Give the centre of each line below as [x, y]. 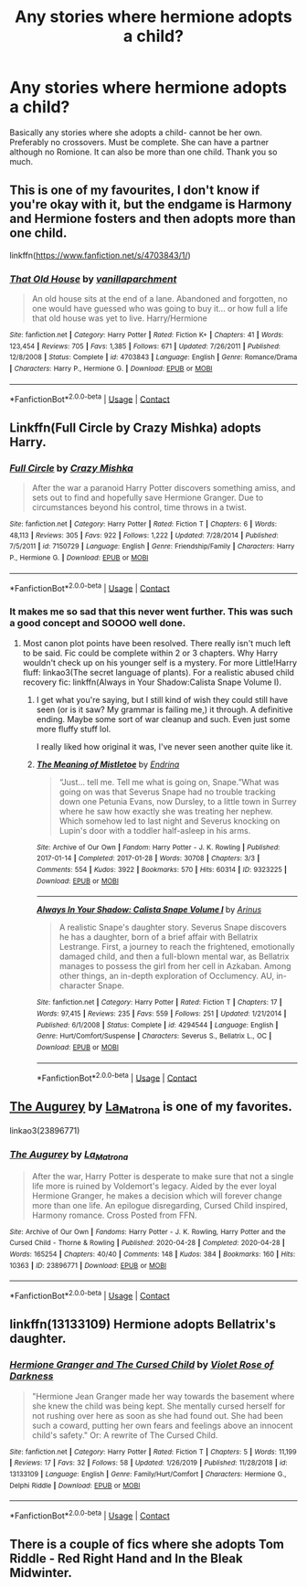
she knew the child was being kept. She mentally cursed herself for [159, 1406]
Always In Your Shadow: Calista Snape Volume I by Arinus [149, 910]
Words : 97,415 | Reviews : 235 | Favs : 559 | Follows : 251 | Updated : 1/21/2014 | [161, 1013]
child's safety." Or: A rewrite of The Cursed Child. [125, 1435]
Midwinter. [41, 1573]
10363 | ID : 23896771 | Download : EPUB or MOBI [88, 1265]
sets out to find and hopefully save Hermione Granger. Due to [148, 498]
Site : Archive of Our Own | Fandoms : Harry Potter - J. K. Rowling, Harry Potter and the [148, 1231]
